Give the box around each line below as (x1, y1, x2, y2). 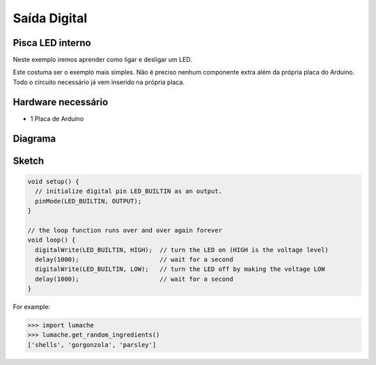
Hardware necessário (13, 96, 109, 108)
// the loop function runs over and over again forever (27, 226, 223, 234)
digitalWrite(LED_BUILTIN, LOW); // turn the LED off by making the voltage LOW (35, 265, 325, 273)
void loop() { (27, 236, 76, 244)
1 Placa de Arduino (30, 114, 84, 123)
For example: (13, 303, 51, 311)
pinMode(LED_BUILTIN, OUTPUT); (35, 197, 142, 205)
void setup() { (27, 178, 79, 185)
